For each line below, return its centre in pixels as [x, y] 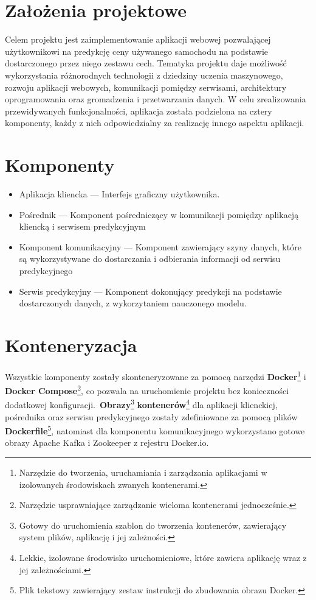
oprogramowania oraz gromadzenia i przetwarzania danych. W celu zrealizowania [156, 99]
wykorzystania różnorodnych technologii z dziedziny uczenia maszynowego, [144, 75]
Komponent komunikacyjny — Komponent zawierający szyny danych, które [160, 246]
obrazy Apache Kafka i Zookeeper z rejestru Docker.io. [107, 443]
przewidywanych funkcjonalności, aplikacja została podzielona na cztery [139, 111]
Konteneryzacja [71, 344]
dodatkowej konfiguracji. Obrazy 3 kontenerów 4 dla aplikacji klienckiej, [141, 404]
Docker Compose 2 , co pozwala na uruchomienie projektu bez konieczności [147, 390]
